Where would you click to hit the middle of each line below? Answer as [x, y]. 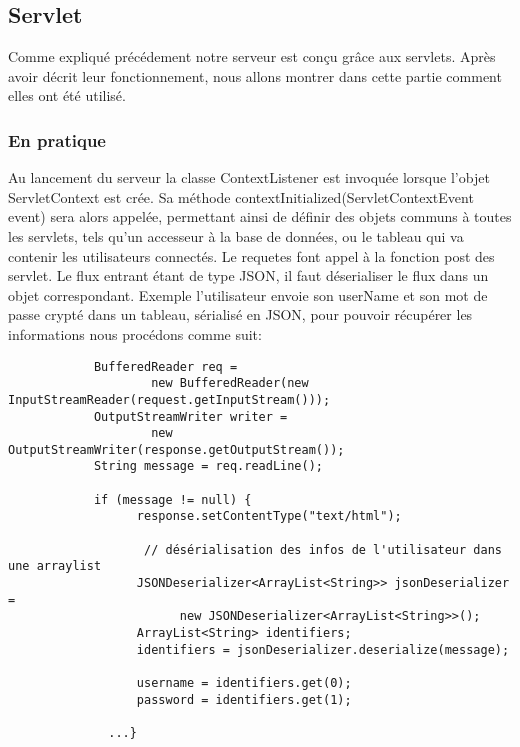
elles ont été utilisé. [67, 95]
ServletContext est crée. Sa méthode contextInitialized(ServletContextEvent [241, 196]
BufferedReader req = [165, 366]
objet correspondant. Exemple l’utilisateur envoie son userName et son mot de [248, 294]
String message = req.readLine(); [208, 466]
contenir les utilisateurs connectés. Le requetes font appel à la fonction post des [251, 255]
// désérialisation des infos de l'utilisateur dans [323, 549]
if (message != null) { [172, 499]
